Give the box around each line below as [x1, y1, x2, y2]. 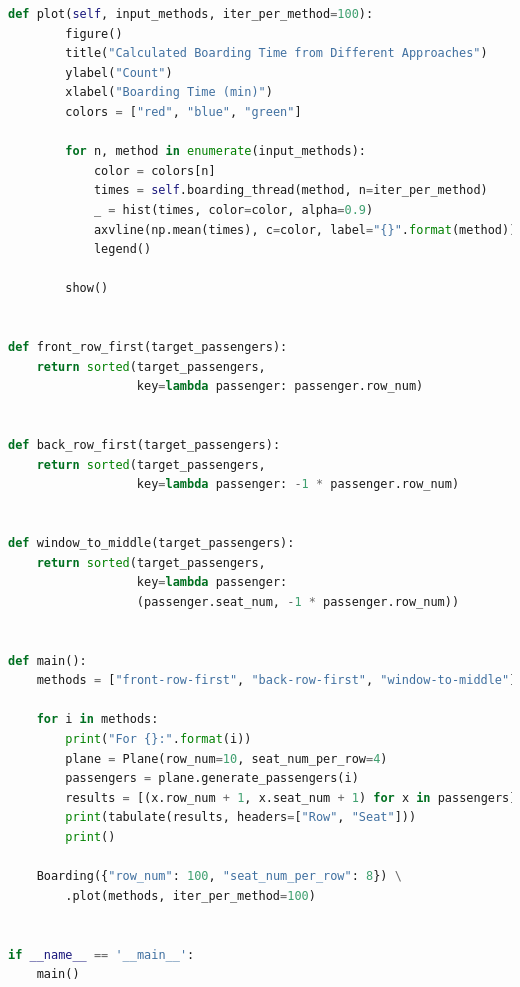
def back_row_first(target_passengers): [8, 438, 281, 453]
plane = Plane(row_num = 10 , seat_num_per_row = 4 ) [65, 751, 388, 766]
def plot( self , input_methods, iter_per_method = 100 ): [8, 7, 374, 21]
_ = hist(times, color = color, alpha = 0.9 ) [93, 202, 374, 217]
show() [65, 281, 109, 296]
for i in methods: [36, 712, 159, 727]
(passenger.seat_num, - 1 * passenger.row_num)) [136, 594, 460, 609]
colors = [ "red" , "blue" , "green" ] [65, 104, 302, 119]
